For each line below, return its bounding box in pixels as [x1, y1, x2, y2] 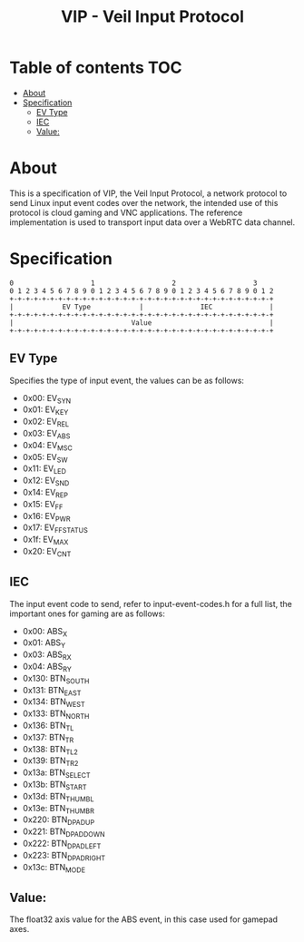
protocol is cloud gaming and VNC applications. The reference [9, 207, 243, 218]
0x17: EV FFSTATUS [22, 522, 88, 535]
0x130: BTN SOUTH [22, 672, 90, 686]
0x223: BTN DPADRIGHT [22, 849, 106, 863]
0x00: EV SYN [22, 392, 72, 406]
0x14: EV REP [22, 487, 69, 500]
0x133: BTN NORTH [22, 708, 90, 721]
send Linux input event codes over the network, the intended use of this [9, 197, 279, 208]
